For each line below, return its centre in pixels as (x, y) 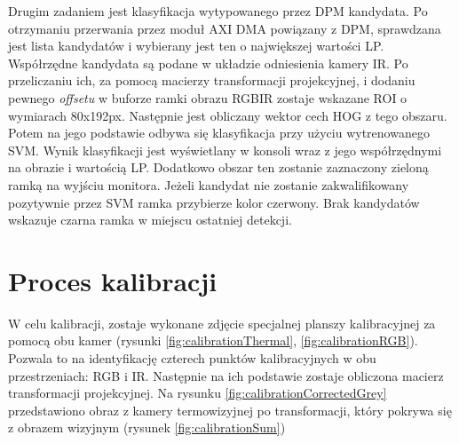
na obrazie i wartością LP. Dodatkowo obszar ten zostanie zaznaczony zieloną (218, 167)
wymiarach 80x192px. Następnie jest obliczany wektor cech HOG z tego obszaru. (228, 115)
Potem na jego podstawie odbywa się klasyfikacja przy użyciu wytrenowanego (219, 133)
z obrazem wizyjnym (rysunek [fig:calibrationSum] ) (147, 427)
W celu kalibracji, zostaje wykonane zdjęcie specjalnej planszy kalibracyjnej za (222, 323)
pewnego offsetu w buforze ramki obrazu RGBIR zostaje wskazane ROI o (208, 97)
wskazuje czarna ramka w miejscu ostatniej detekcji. (150, 220)
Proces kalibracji (113, 280)
